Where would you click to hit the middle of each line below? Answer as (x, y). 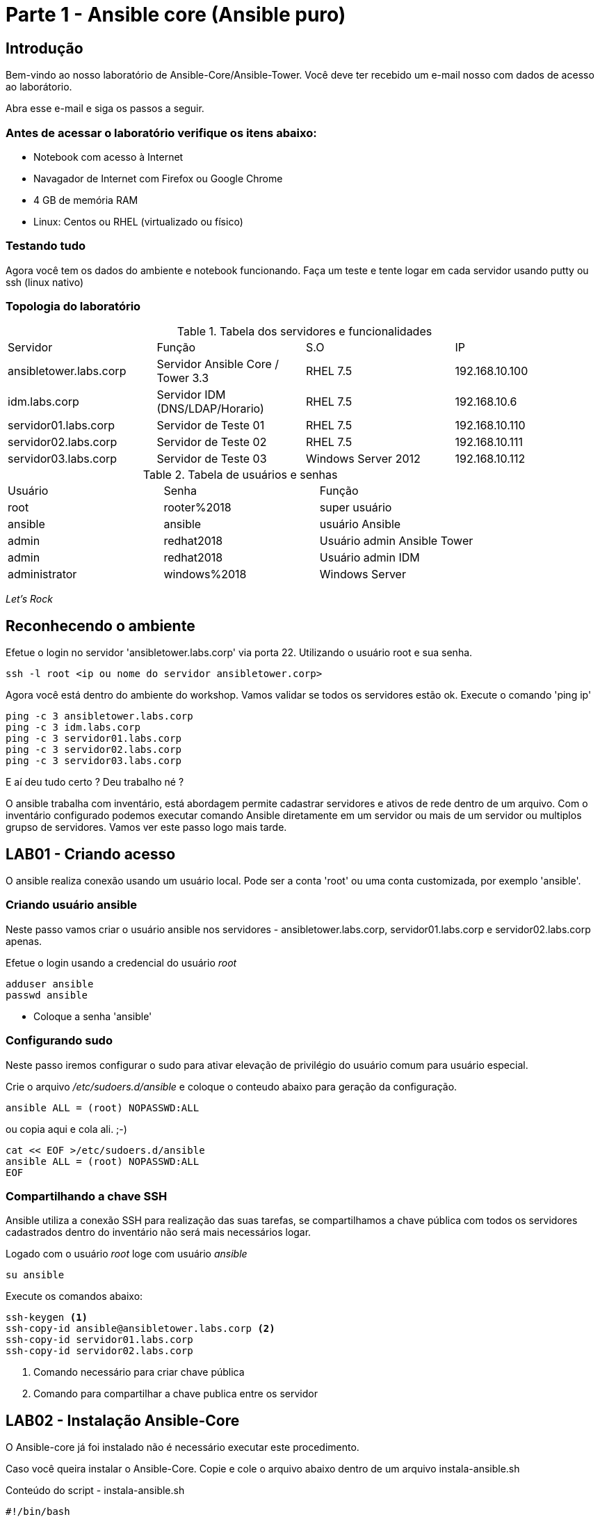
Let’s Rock (29, 599)
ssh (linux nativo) (45, 282)
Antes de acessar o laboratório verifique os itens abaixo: (161, 133)
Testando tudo (46, 246)
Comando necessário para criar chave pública (139, 1372)
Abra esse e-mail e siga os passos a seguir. (105, 109)
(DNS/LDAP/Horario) (210, 409)
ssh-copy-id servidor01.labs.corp (99, 1340)
